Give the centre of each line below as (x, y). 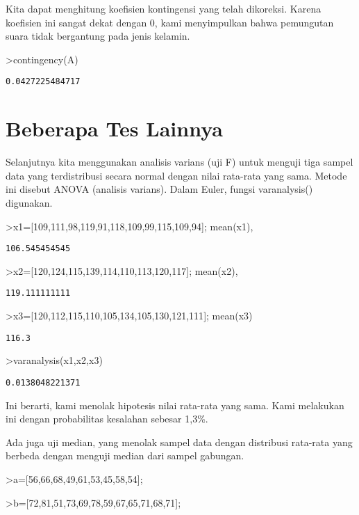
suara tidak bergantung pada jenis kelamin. (98, 36)
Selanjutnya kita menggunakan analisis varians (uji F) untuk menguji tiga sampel (179, 162)
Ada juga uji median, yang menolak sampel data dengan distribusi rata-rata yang (179, 442)
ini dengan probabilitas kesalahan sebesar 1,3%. (107, 419)
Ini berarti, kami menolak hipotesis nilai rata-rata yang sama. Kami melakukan (175, 405)
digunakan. (29, 202)
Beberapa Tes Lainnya (114, 128)
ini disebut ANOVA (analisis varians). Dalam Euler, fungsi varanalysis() (159, 189)
